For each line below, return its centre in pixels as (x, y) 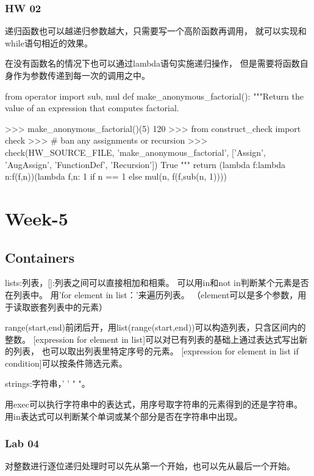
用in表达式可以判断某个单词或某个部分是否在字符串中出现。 (124, 416)
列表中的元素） (77, 306)
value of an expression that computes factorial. (92, 108)
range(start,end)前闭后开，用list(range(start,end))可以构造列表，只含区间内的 (155, 327)
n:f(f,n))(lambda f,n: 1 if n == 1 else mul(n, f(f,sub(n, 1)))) (116, 176)
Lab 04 (22, 443)
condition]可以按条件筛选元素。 (66, 363)
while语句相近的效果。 (49, 42)
